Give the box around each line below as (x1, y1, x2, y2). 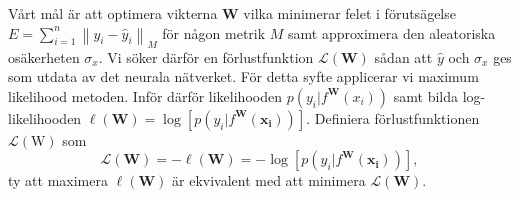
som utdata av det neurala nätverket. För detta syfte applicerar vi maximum (8, 66, 479, 87)
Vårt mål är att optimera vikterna (8, 3, 218, 23)
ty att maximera (8, 170, 108, 191)
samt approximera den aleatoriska (288, 22, 496, 43)
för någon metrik (162, 22, 266, 43)
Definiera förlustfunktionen (314, 107, 480, 128)
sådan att (374, 46, 433, 67)
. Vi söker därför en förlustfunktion (98, 46, 314, 67)
